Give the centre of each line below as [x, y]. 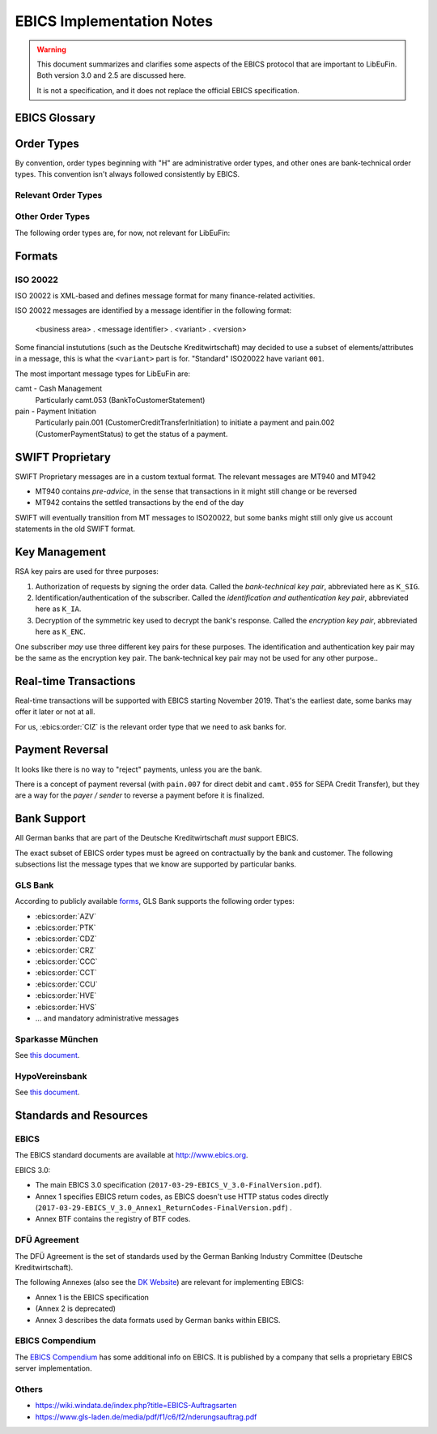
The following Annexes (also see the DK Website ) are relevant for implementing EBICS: [159, 1282]
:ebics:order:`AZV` [66, 916]
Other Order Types [53, 216]
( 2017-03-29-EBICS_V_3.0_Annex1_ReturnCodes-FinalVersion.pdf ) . [164, 1208]
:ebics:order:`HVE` [66, 995]
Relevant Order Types [59, 195]
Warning [51, 49]
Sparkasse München [57, 1039]
